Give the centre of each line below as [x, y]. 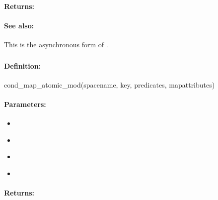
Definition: [23, 65]
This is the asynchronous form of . [56, 44]
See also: [19, 25]
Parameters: [25, 104]
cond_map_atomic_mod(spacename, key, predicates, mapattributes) [109, 84]
